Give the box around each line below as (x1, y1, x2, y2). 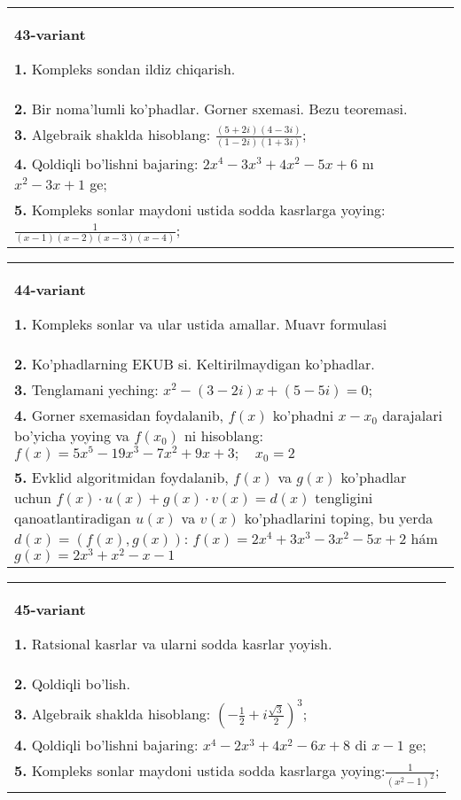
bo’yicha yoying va (14, 424, 129, 446)
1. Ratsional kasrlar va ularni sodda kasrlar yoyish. (14, 633, 332, 655)
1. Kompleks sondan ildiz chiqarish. (14, 58, 236, 79)
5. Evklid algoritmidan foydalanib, (14, 466, 229, 487)
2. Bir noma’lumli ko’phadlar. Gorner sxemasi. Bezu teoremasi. (14, 98, 408, 119)
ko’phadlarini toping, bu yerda (244, 507, 434, 528)
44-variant (14, 278, 86, 299)
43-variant (14, 24, 86, 44)
